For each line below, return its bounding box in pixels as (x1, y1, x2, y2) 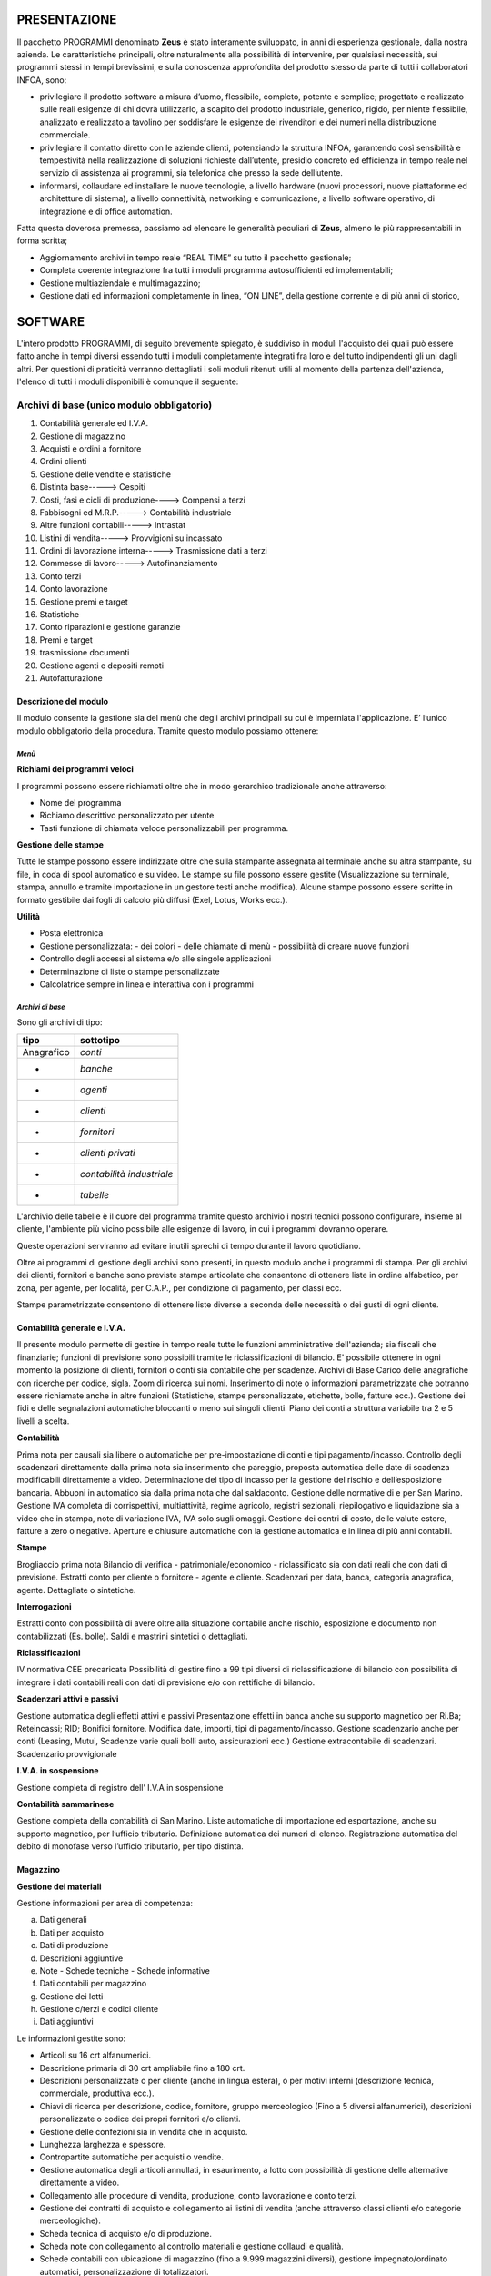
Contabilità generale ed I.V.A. (39, 418, 149, 429)
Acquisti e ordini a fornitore (39, 442, 142, 454)
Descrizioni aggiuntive (39, 1953, 124, 1964)
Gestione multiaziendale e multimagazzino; (39, 278, 201, 289)
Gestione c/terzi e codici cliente (39, 2004, 159, 2015)
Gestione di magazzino (39, 431, 126, 442)
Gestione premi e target (39, 596, 129, 607)
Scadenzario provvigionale (16, 1748, 117, 1759)
